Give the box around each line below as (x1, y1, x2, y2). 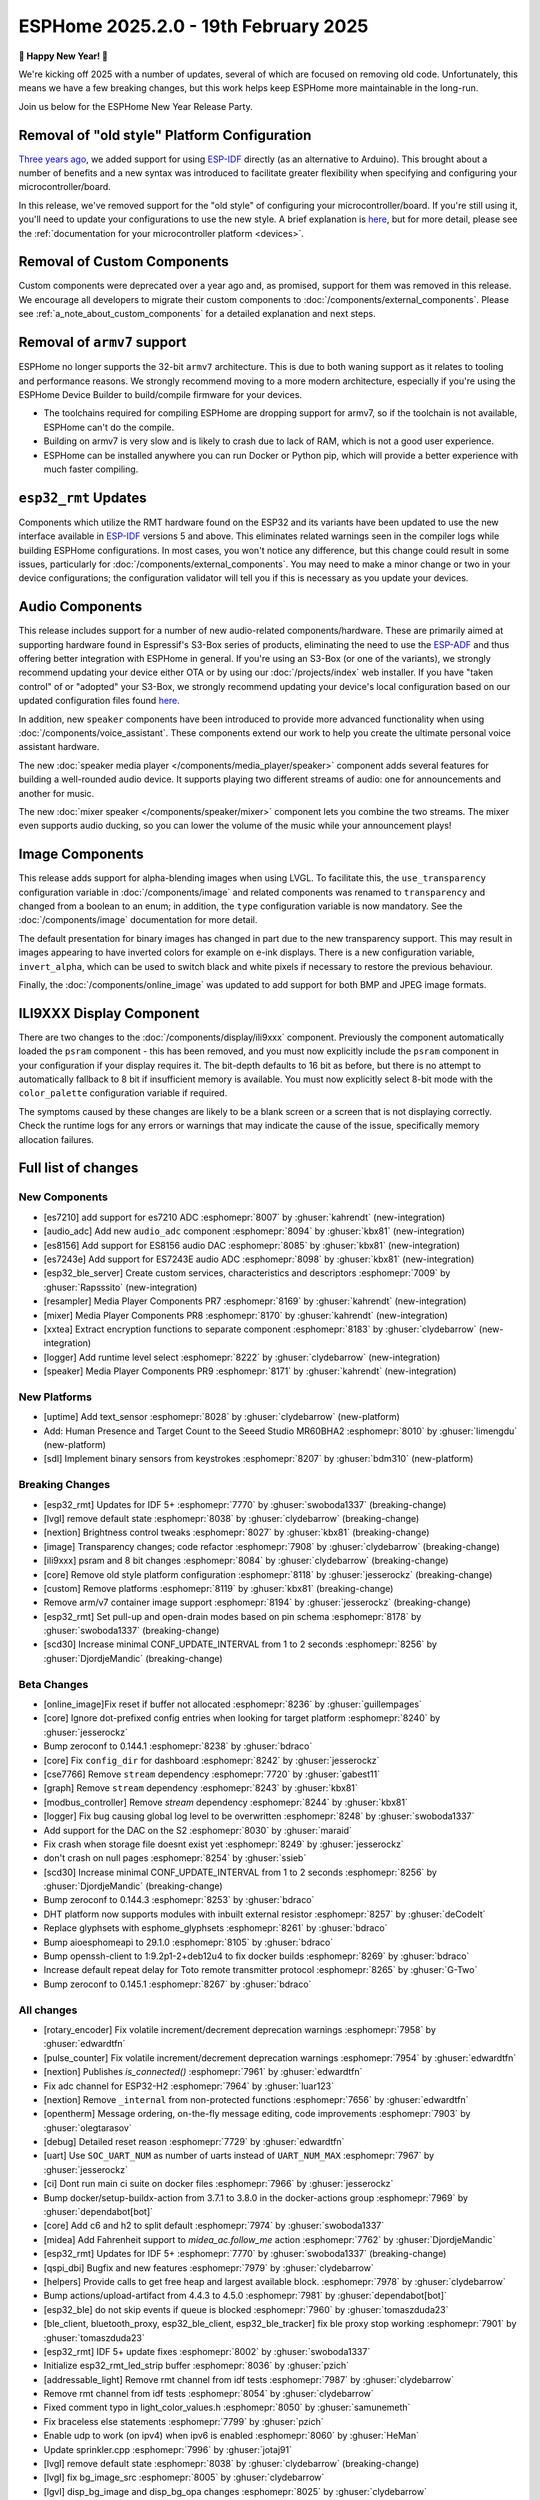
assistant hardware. (18, 741, 100, 753)
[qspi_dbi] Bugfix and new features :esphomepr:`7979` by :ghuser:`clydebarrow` (43, 2261, 374, 2274)
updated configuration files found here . (18, 695, 180, 707)
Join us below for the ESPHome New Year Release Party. (18, 100, 254, 112)
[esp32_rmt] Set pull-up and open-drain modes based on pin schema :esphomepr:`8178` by (43, 1610, 422, 1622)
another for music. (18, 787, 95, 799)
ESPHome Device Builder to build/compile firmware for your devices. (18, 388, 303, 400)
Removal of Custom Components (18, 253, 229, 270)
